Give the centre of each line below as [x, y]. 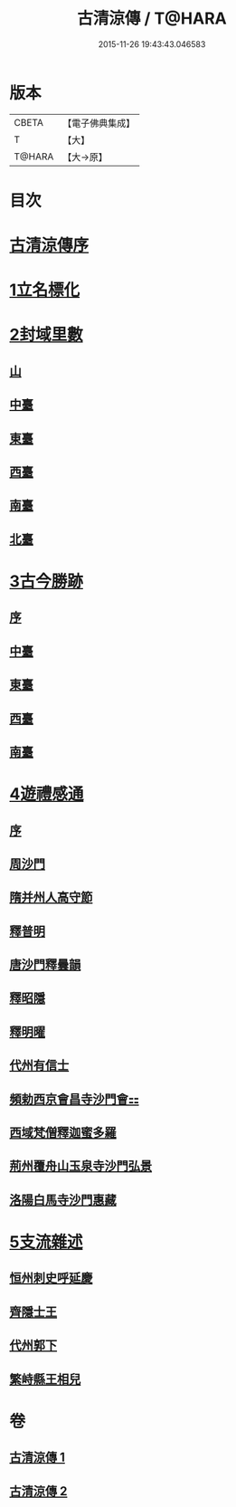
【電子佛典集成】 [99, 123]
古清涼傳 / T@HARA [152, 19]
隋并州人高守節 [51, 897]
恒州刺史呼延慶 [51, 1278]
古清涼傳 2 [38, 1491]
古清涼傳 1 [38, 1458]
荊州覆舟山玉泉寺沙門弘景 [80, 1166]
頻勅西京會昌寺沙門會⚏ [74, 1099]
